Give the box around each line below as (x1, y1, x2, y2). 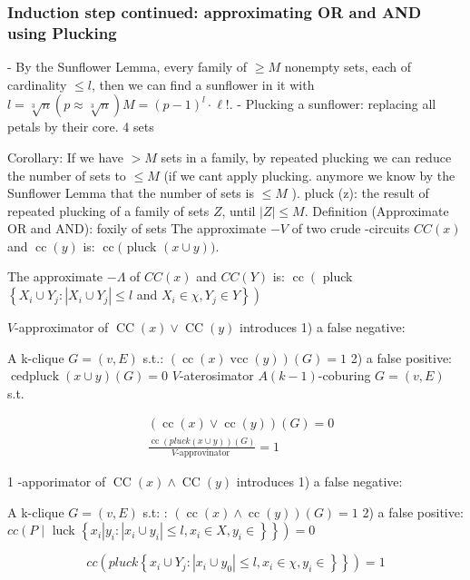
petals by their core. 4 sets (7, 117, 154, 136)
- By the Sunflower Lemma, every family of (7, 57, 248, 76)
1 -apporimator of (7, 472, 106, 491)
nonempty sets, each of (284, 57, 412, 76)
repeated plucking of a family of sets (7, 201, 210, 220)
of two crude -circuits (291, 219, 410, 238)
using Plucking (7, 21, 117, 44)
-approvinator (176, 448, 230, 458)
